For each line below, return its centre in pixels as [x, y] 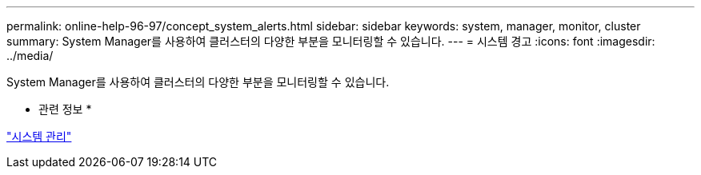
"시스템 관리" [39, 136]
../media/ [30, 56]
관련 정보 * [65, 109]
